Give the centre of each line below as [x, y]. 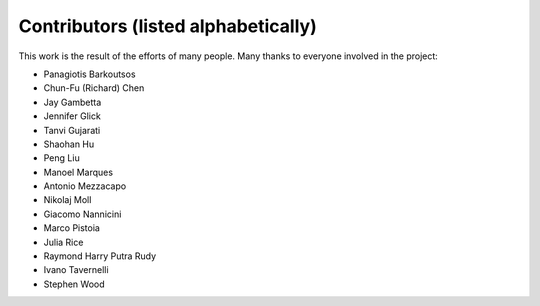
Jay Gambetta [72, 102]
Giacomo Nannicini [82, 214]
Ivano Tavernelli [76, 270]
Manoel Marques [78, 172]
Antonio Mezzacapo [85, 186]
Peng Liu [61, 158]
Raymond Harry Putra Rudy [100, 256]
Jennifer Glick [72, 116]
